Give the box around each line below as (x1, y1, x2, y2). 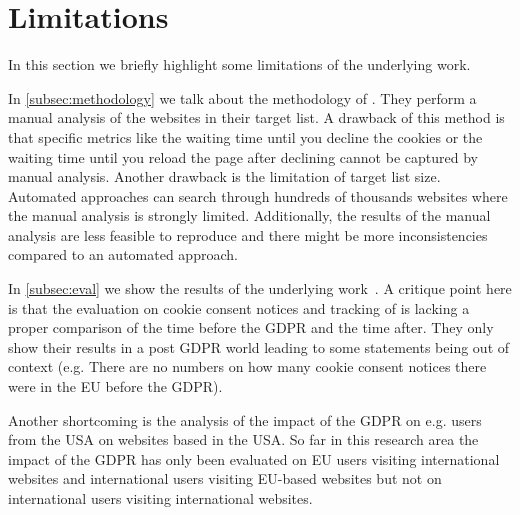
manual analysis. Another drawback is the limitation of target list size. (8, 166, 441, 187)
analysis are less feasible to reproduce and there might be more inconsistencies (8, 224, 488, 245)
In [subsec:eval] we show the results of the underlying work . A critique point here (8, 278, 512, 299)
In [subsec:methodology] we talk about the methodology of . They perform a (8, 87, 477, 108)
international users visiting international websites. (8, 488, 313, 508)
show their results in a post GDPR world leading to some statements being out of (8, 336, 510, 357)
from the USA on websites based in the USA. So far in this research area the (8, 429, 479, 450)
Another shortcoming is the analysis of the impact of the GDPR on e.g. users (8, 409, 482, 430)
